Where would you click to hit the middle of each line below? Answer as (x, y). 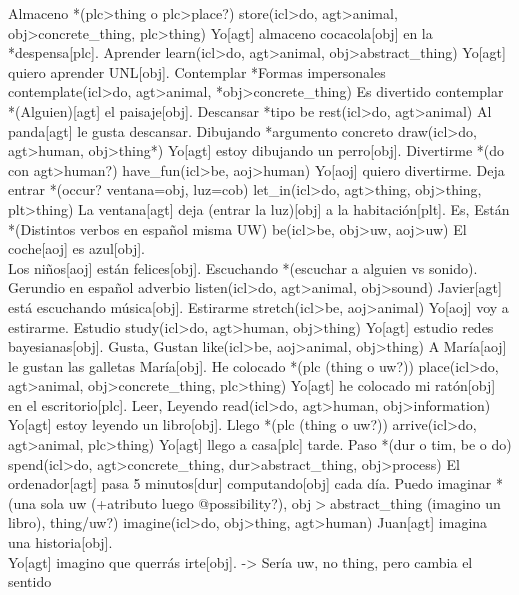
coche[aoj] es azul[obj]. (76, 248)
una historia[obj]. (60, 542)
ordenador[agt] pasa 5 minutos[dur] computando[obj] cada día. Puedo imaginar (250, 483)
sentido (30, 581)
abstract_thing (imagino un (415, 502)
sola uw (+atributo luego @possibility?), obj (176, 502)
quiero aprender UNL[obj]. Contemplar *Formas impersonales (197, 71)
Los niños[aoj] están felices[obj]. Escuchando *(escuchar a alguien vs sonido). (243, 267)
